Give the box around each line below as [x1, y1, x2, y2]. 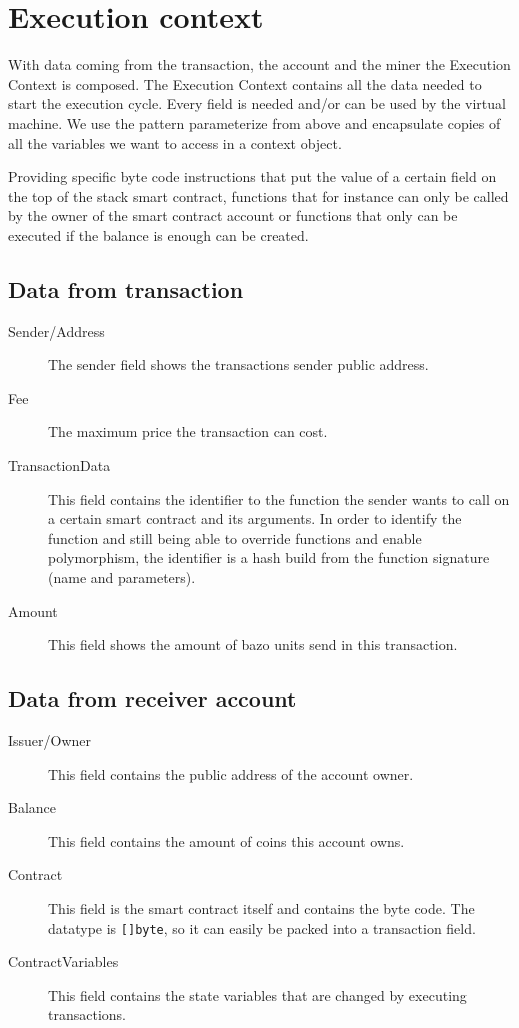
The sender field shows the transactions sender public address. [48, 354, 429, 375]
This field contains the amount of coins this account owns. [48, 830, 405, 851]
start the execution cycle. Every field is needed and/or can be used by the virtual [8, 93, 506, 114]
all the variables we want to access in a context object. [8, 132, 342, 153]
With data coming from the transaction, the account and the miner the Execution [8, 54, 511, 75]
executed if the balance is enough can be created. [8, 224, 309, 245]
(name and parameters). [48, 567, 196, 588]
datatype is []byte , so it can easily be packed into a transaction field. [48, 917, 476, 938]
